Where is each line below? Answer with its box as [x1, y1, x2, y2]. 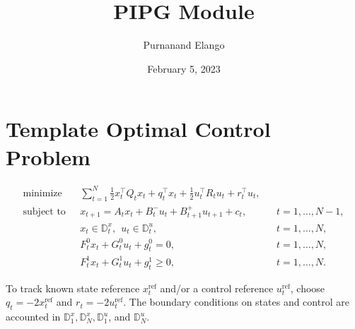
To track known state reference [6, 280, 140, 295]
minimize [23, 188, 62, 198]
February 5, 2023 [147, 61, 221, 76]
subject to [23, 206, 66, 217]
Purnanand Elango [143, 37, 225, 52]
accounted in [6, 309, 61, 324]
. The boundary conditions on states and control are [123, 294, 349, 309]
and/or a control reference [160, 280, 274, 295]
